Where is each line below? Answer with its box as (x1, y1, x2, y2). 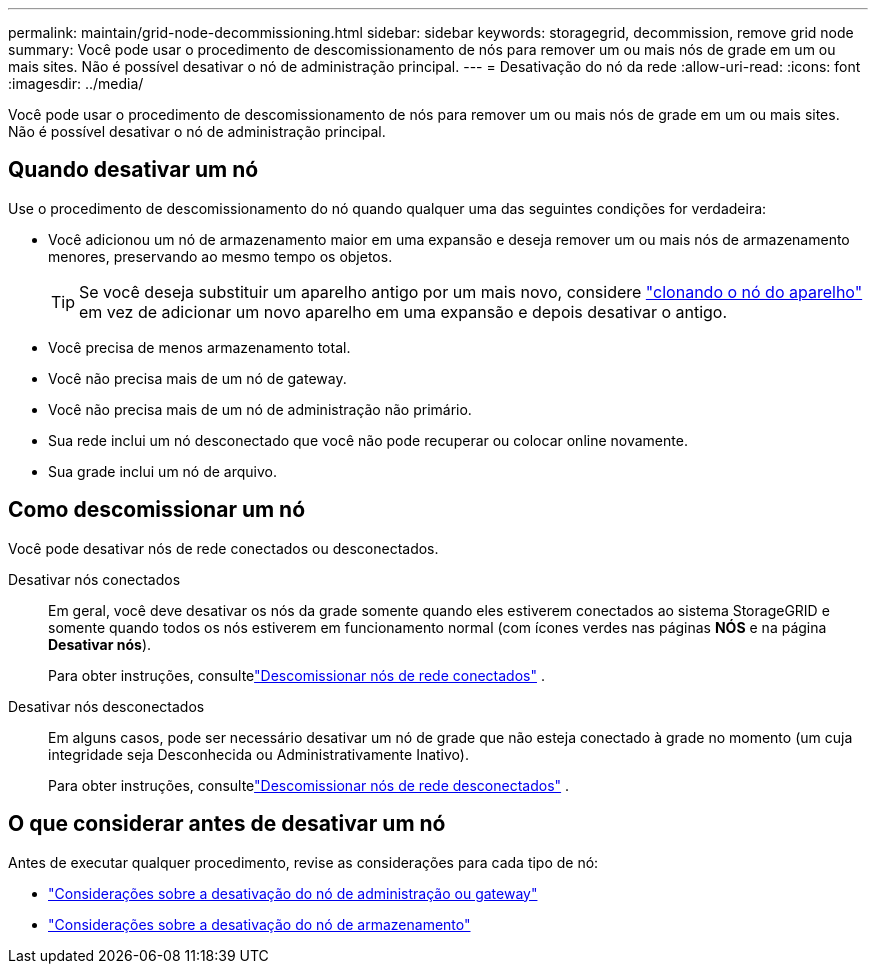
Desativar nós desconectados (8, 697, 205, 715)
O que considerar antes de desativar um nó (8, 811, 446, 837)
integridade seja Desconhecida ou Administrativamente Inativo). (48, 745, 469, 763)
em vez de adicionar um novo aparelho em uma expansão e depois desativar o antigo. (79, 301, 728, 322)
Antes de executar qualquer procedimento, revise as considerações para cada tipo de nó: (8, 853, 599, 871)
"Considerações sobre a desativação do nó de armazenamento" (48, 915, 471, 933)
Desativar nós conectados (8, 570, 181, 588)
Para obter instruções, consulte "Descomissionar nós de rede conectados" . (48, 666, 545, 684)
